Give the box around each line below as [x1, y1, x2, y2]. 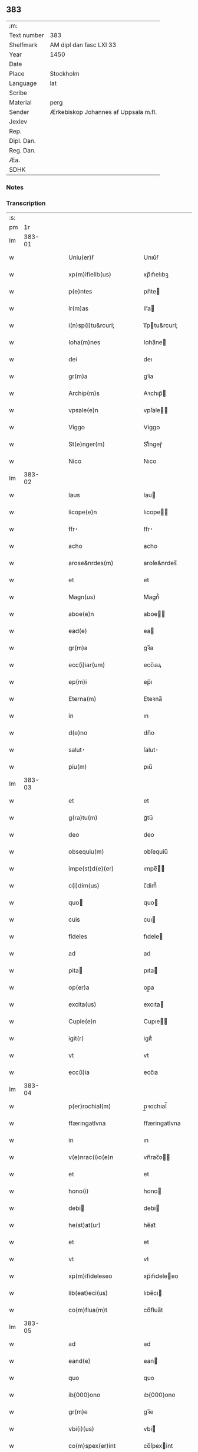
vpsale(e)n [68, 406, 99, 415]
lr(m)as [68, 304, 89, 312]
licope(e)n [68, 508, 97, 516]
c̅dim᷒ [143, 882, 157, 890]
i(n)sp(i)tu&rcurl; [68, 321, 115, 329]
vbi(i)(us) [68, 1425, 94, 1433]
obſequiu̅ [143, 847, 168, 856]
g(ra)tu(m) [68, 814, 98, 822]
